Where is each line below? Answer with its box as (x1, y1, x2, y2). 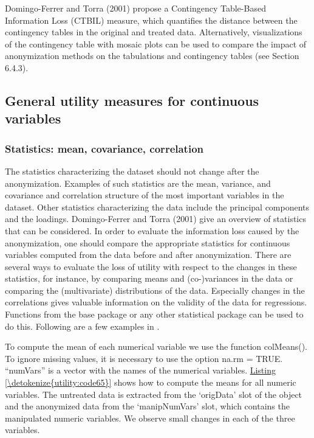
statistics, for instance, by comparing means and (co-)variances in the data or (5, 272, 293, 285)
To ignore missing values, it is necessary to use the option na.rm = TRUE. (5, 352, 283, 364)
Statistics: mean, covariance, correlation (5, 141, 204, 156)
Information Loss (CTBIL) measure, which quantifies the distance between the (5, 13, 298, 26)
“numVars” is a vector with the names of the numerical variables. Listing (5, 364, 276, 377)
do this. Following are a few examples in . (5, 319, 160, 332)
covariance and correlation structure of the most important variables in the (5, 189, 284, 201)
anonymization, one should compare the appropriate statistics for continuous (5, 236, 290, 249)
